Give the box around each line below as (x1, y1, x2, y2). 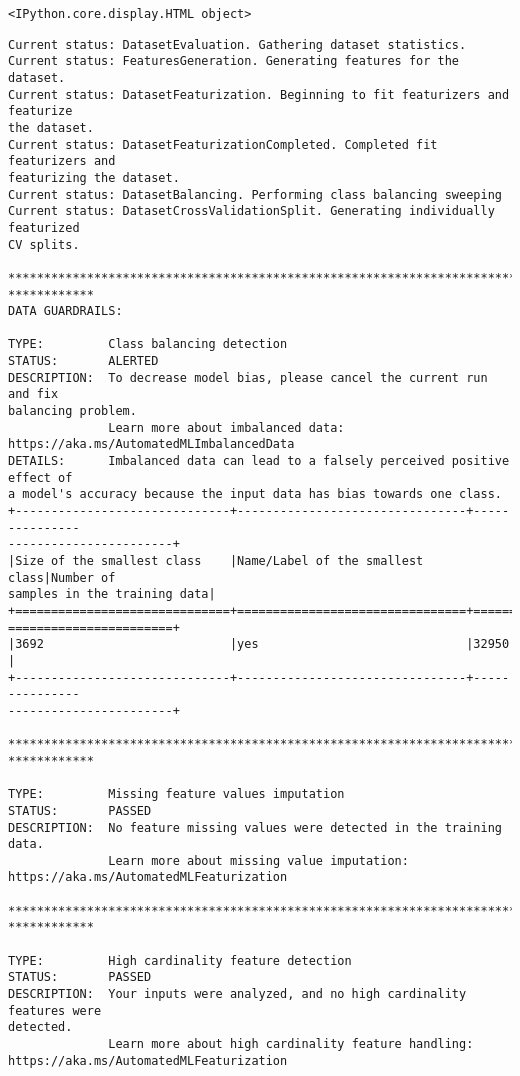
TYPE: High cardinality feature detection (8, 953, 352, 968)
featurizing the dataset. (8, 170, 180, 185)
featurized (8, 220, 80, 235)
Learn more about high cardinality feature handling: (108, 1037, 474, 1052)
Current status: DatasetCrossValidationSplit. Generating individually (8, 204, 495, 219)
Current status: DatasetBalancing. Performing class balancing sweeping (8, 187, 502, 202)
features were (8, 1003, 102, 1018)
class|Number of (8, 570, 116, 585)
